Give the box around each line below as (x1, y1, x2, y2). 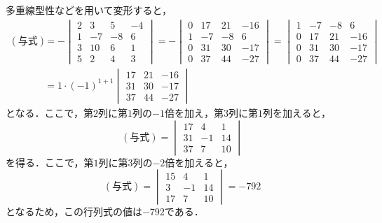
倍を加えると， (165, 154, 233, 169)
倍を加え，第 (164, 105, 224, 120)
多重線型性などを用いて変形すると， (6, 3, 172, 17)
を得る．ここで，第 (6, 154, 94, 169)
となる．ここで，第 (6, 105, 94, 120)
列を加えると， (262, 105, 331, 120)
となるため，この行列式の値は (6, 204, 142, 219)
